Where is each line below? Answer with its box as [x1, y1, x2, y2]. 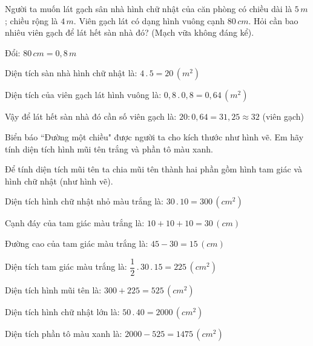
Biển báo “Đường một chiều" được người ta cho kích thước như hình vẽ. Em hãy [5, 130, 304, 143]
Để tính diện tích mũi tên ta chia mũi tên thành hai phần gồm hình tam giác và [5, 163, 302, 175]
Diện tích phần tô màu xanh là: [5, 327, 122, 339]
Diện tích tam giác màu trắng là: [5, 260, 127, 272]
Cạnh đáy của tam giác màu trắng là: [5, 217, 145, 229]
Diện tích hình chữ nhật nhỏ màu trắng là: [5, 195, 163, 207]
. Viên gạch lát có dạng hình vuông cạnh [73, 14, 225, 27]
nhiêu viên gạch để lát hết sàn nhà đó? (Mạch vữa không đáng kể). [5, 26, 254, 39]
